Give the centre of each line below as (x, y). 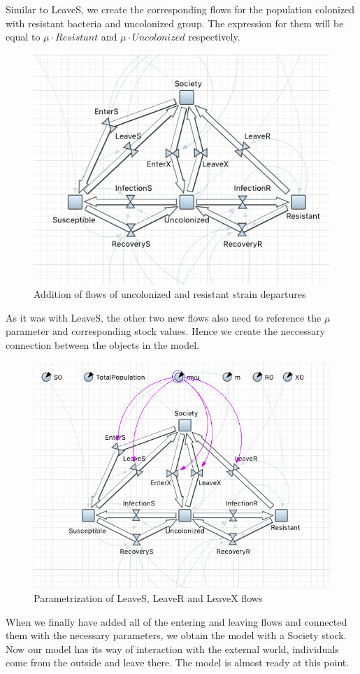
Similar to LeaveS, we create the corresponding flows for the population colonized (180, 9)
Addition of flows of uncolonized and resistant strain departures (170, 294)
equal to (23, 37)
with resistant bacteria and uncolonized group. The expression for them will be (175, 23)
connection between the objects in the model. (102, 344)
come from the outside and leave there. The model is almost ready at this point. (178, 662)
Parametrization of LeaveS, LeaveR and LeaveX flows (148, 597)
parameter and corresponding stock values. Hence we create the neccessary (166, 331)
